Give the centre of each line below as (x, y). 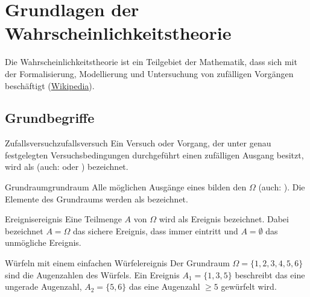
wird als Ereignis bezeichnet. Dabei (224, 219)
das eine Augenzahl (165, 286)
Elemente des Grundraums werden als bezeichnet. (96, 199)
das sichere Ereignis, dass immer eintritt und (156, 230)
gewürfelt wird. (249, 286)
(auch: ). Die (282, 187)
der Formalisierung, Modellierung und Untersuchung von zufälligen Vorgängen (149, 73)
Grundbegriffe (50, 118)
